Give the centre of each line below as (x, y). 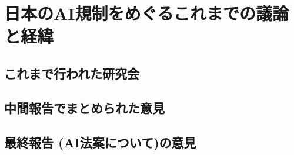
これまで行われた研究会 (72, 73)
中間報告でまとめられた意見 (84, 107)
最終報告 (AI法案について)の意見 (100, 142)
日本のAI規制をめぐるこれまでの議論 (146, 13)
